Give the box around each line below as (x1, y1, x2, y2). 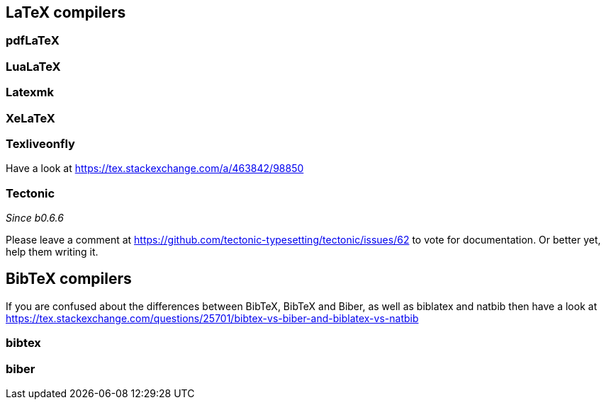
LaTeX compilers (6, 4, 126, 21)
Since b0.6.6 (6, 212, 64, 224)
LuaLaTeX (6, 59, 61, 74)
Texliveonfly (6, 136, 75, 151)
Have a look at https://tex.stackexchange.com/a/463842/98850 (6, 162, 304, 175)
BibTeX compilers (6, 270, 132, 288)
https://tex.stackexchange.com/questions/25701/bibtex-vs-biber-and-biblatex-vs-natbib (6, 312, 419, 324)
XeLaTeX (6, 110, 55, 125)
